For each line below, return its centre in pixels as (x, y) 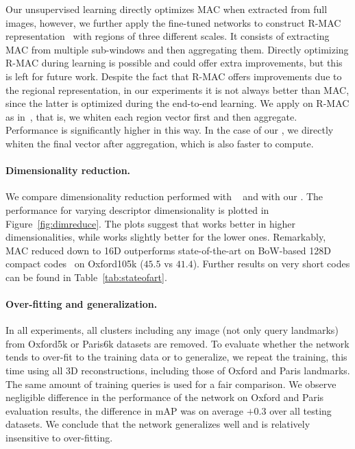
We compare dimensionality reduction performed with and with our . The (164, 196)
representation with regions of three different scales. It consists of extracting (168, 36)
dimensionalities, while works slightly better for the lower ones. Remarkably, (166, 237)
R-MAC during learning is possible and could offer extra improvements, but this (174, 63)
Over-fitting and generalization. (82, 304)
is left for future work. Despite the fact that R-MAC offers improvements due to (174, 76)
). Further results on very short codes (271, 264)
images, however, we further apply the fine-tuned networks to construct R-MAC (173, 22)
